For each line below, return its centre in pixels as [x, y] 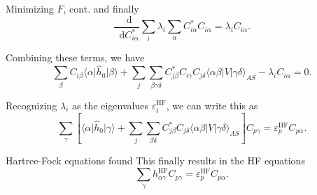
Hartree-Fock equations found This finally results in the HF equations [155, 161]
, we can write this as [212, 105]
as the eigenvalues [110, 105]
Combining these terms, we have [75, 57]
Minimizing [30, 8]
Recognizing [31, 105]
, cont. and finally [101, 8]
